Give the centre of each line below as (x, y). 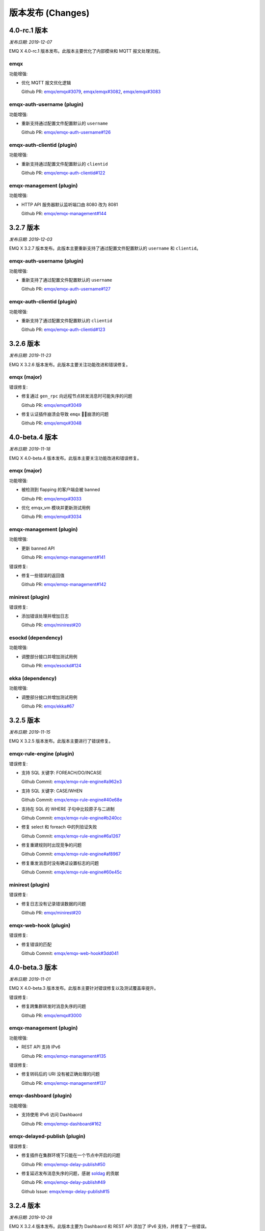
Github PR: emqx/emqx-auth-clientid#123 (63, 329)
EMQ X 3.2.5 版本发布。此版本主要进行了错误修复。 (61, 741)
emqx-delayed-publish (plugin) (47, 1136)
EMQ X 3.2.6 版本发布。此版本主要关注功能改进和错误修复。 (70, 364)
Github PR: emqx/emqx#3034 (52, 517)
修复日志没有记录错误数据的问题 (53, 904)
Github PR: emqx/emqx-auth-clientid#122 (63, 173)
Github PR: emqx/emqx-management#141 (63, 557)
